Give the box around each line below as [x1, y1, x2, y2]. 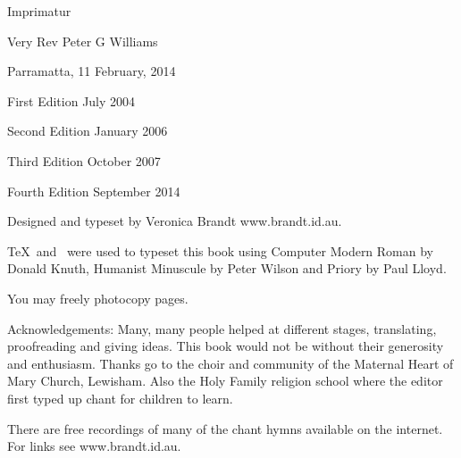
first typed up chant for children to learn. [7, 388, 233, 407]
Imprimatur [7, 2, 71, 20]
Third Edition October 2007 [7, 151, 161, 170]
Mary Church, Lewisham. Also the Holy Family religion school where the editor [7, 371, 443, 390]
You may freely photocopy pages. [7, 288, 189, 307]
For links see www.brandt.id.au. [7, 437, 181, 455]
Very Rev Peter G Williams [7, 31, 158, 50]
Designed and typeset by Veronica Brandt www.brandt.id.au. [7, 212, 342, 230]
